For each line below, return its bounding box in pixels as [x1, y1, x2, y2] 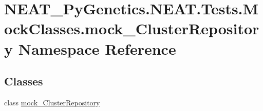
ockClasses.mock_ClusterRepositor [4, 18, 259, 39]
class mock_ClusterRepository [4, 97, 100, 107]
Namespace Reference [18, 38, 176, 59]
